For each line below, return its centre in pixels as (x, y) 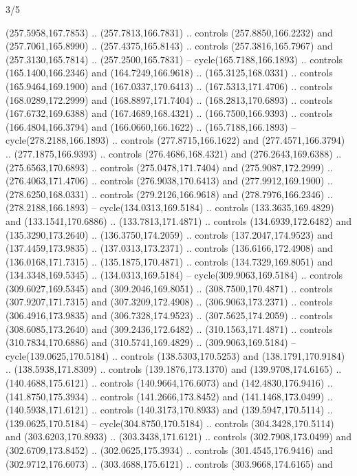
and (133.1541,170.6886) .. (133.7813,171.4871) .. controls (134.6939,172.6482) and (178, 220)
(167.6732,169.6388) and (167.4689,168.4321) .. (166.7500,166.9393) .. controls (169, 113)
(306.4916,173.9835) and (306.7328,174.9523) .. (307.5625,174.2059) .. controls (169, 315)
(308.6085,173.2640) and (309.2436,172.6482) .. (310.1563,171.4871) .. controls (169, 328)
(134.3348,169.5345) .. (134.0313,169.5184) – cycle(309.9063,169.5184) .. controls (174, 275)
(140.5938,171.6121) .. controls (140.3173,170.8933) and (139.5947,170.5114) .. (169, 410)
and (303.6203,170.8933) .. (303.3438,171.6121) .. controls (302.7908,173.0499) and (178, 436)
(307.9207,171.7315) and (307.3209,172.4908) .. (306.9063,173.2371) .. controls (169, 302)
